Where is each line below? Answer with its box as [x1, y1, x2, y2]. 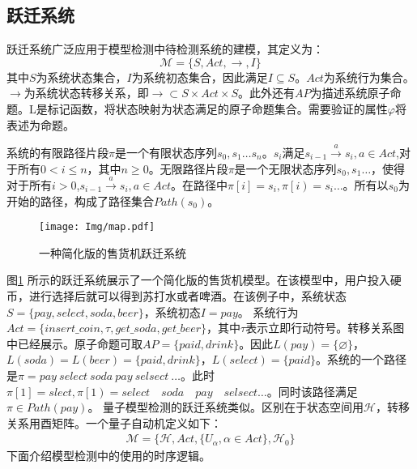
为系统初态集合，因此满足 [131, 68, 268, 85]
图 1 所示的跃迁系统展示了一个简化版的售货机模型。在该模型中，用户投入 [6, 271, 390, 288]
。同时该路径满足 [266, 382, 358, 399]
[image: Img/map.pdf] [39, 221, 155, 233]
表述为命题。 [6, 116, 74, 133]
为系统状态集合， [36, 68, 127, 85]
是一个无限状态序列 [234, 160, 337, 177]
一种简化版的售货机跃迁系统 [39, 244, 186, 261]
